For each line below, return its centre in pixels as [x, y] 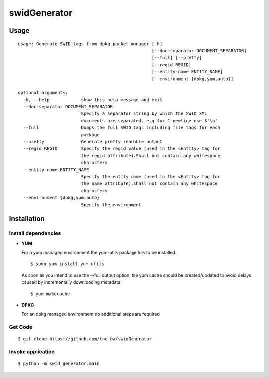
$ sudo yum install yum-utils [67, 264]
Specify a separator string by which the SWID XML [144, 114]
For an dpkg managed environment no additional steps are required [91, 314]
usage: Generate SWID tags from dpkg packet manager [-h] [90, 44]
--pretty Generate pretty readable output [93, 142]
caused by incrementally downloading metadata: [72, 282]
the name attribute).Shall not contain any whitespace [149, 184]
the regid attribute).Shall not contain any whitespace [151, 156]
